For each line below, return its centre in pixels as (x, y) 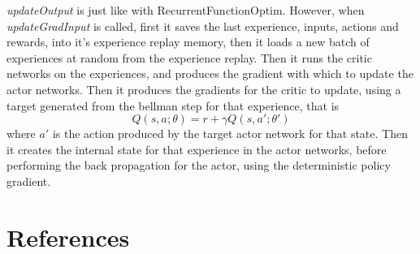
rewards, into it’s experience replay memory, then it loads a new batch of (188, 42)
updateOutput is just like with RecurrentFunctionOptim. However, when (186, 10)
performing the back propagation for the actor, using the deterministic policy (199, 165)
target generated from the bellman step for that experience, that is (173, 105)
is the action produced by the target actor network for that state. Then (230, 133)
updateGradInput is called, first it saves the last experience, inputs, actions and (203, 26)
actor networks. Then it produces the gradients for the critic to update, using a (204, 89)
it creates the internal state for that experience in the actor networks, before (197, 149)
